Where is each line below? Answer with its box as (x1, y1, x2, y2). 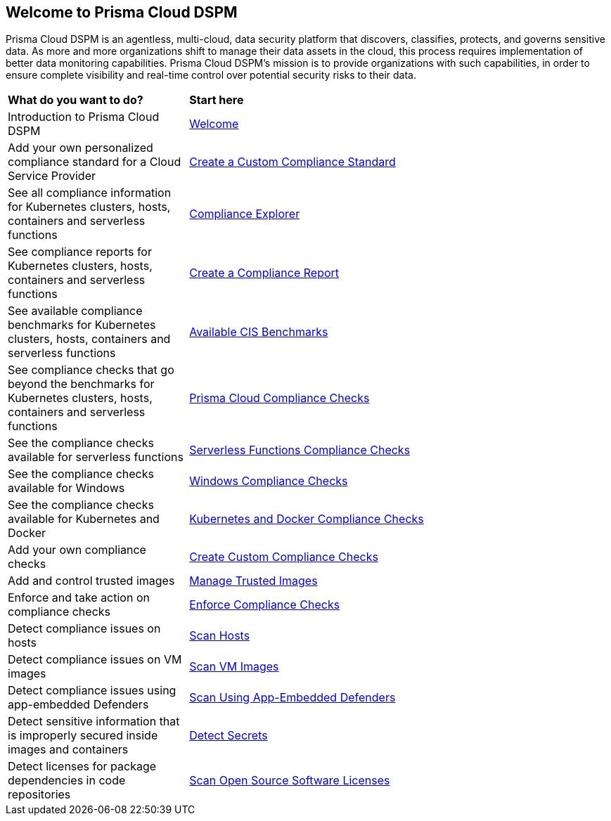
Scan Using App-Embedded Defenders (189, 690, 396, 705)
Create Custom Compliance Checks (189, 550, 378, 564)
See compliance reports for (8, 245, 152, 259)
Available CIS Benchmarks (189, 325, 328, 340)
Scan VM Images (189, 659, 279, 674)
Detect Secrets (189, 728, 268, 743)
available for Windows (8, 481, 125, 496)
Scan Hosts (189, 628, 250, 643)
